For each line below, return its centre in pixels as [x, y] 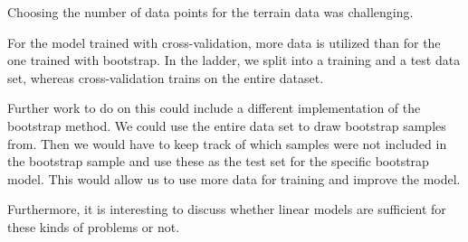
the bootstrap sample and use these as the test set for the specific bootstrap [218, 161]
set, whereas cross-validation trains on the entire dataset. [166, 77]
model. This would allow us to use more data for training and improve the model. [234, 178]
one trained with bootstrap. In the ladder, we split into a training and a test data [234, 60]
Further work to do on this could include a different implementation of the [214, 108]
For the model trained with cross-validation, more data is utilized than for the [224, 42]
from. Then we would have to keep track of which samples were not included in [227, 143]
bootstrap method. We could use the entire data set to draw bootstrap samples [227, 125]
